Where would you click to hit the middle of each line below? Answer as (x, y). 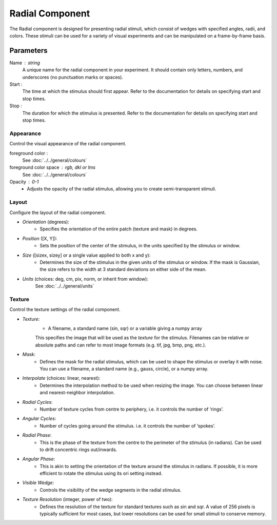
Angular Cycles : (39, 419)
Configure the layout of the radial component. (58, 212)
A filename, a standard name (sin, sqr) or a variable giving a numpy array (125, 328)
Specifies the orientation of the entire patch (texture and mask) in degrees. (118, 229)
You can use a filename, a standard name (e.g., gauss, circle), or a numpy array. (124, 368)
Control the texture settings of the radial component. (65, 309)
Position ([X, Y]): (40, 238)
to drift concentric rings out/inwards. (78, 450)
